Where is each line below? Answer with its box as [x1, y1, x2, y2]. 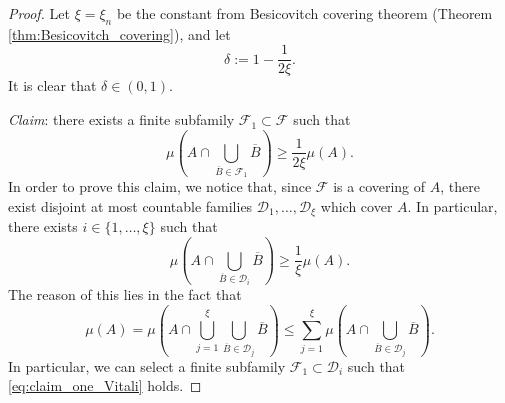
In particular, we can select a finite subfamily [8, 355, 286, 376]
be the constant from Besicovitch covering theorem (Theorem [116, 3, 493, 23]
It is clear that [8, 75, 97, 96]
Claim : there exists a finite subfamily [8, 109, 235, 130]
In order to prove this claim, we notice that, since [8, 176, 312, 197]
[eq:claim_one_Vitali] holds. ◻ [8, 375, 202, 396]
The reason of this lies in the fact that [8, 284, 242, 305]
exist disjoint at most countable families [8, 195, 253, 216]
